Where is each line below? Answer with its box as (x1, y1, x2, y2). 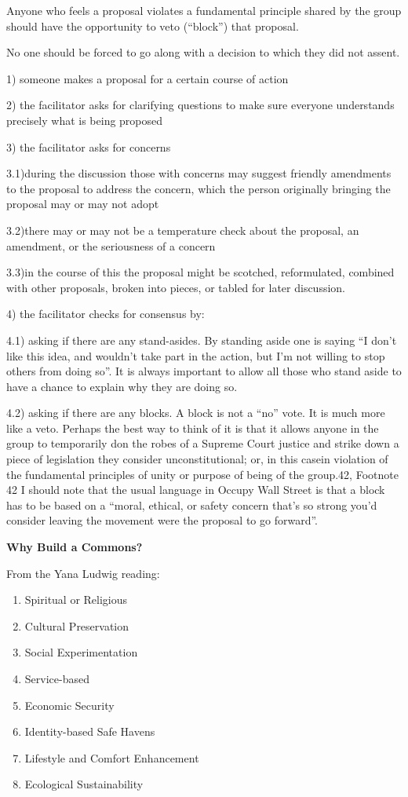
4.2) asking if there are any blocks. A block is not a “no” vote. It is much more (6, 404, 385, 421)
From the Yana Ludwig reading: (6, 565, 160, 581)
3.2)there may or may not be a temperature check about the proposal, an (6, 221, 359, 238)
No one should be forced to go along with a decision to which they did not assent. (6, 44, 400, 60)
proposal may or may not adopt (6, 196, 159, 212)
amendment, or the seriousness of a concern (6, 237, 216, 254)
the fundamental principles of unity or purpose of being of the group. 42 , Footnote (6, 466, 399, 482)
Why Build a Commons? (6, 539, 143, 555)
